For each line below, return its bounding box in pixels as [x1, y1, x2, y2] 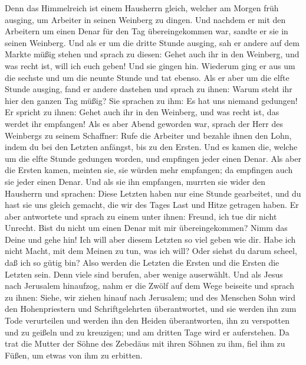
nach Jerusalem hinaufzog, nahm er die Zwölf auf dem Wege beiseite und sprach [5, 279, 294, 292]
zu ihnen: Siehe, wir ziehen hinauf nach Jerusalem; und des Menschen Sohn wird [5, 291, 295, 303]
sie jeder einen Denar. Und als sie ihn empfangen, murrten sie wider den [5, 175, 266, 187]
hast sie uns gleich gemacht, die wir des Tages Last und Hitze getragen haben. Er [5, 198, 299, 211]
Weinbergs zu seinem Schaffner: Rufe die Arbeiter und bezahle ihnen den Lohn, [5, 129, 292, 141]
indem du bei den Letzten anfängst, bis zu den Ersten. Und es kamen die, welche [5, 141, 298, 153]
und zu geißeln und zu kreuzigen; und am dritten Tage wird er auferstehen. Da [5, 325, 289, 338]
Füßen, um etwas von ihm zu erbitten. [5, 348, 143, 361]
